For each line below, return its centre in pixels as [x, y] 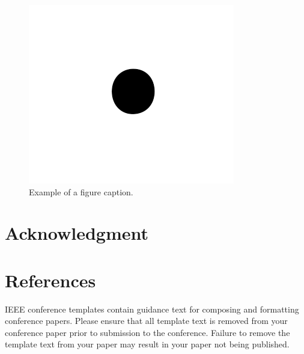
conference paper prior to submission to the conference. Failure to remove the [147, 332]
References [50, 280]
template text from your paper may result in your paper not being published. [147, 344]
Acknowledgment [77, 233]
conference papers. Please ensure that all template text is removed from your [146, 321]
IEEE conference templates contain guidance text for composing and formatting [152, 309]
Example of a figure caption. [81, 191]
